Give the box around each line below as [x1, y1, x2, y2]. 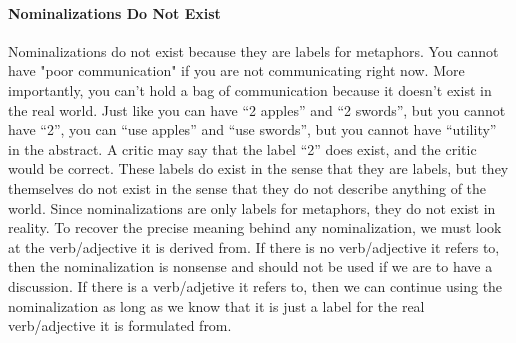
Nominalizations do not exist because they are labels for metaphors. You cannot [8, 40, 499, 61]
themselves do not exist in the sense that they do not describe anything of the [8, 177, 487, 198]
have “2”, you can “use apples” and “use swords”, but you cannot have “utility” [8, 119, 497, 140]
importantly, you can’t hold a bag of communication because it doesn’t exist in [8, 79, 492, 100]
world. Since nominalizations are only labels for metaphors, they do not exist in [8, 197, 496, 218]
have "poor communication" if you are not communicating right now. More [8, 60, 465, 81]
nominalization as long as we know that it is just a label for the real [8, 295, 425, 316]
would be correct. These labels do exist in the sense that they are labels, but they [8, 158, 509, 179]
